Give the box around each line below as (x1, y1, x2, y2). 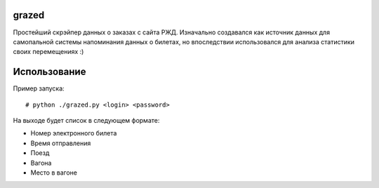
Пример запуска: (13, 84, 65, 93)
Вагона (30, 159, 52, 167)
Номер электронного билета (30, 129, 117, 137)
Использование (13, 66, 86, 78)
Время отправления (30, 139, 91, 147)
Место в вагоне (30, 168, 77, 177)
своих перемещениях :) (13, 48, 84, 56)
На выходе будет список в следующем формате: (13, 116, 160, 124)
